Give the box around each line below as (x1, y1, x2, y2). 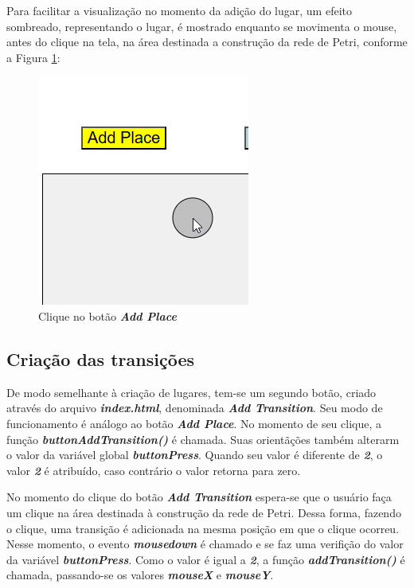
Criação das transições (6, 346, 194, 371)
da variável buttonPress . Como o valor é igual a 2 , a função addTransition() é (6, 551, 405, 567)
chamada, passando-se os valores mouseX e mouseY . (6, 567, 274, 583)
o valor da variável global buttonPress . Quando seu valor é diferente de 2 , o (6, 446, 383, 463)
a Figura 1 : (6, 49, 61, 65)
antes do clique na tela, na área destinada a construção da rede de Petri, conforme (6, 33, 408, 50)
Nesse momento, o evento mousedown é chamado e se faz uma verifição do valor (6, 535, 404, 552)
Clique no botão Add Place (38, 307, 177, 324)
